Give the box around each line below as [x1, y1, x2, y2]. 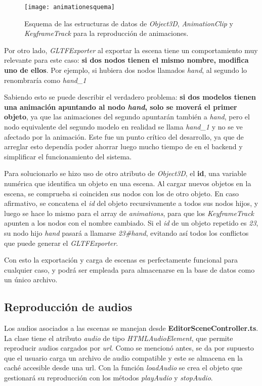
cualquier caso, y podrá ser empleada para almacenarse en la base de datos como [4, 264, 255, 275]
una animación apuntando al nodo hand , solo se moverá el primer [4, 101, 237, 112]
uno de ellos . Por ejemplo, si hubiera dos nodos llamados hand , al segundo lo [4, 65, 247, 75]
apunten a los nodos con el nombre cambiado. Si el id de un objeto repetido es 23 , [4, 218, 258, 228]
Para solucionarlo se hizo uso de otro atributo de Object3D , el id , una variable [4, 168, 247, 179]
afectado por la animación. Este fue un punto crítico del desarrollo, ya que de [4, 131, 244, 142]
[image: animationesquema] [24, 4, 115, 11]
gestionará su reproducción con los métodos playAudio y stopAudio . [4, 372, 213, 383]
